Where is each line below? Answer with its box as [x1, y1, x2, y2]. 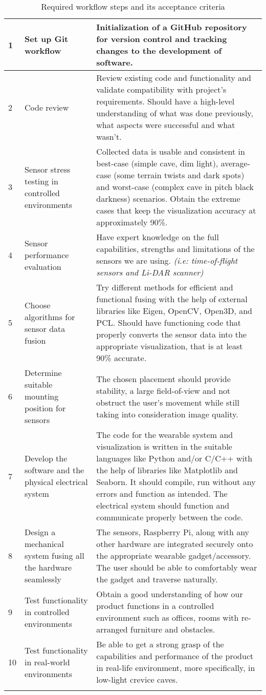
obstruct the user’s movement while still [96, 396, 239, 408]
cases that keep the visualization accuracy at [96, 204, 256, 216]
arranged [96, 623, 128, 635]
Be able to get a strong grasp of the [96, 638, 224, 650]
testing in [25, 175, 58, 187]
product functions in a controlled [96, 600, 214, 612]
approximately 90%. [96, 216, 168, 228]
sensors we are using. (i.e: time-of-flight [96, 255, 238, 266]
